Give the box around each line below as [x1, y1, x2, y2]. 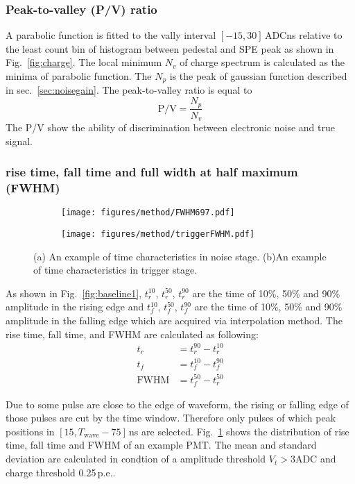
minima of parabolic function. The [6, 69, 152, 83]
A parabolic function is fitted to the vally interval [6, 28, 216, 42]
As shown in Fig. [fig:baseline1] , [6, 285, 142, 300]
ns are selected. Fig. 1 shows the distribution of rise [129, 424, 349, 438]
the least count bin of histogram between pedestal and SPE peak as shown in [6, 41, 334, 56]
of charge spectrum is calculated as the [180, 55, 345, 69]
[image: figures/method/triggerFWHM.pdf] [61, 228, 255, 239]
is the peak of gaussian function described [169, 69, 347, 83]
